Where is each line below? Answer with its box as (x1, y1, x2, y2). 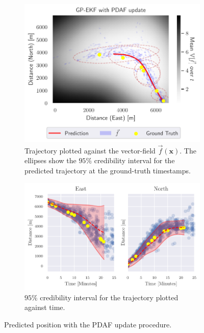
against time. (24, 302, 65, 313)
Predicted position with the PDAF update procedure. (4, 319, 172, 329)
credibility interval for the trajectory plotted (40, 292, 178, 302)
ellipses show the (24, 155, 76, 166)
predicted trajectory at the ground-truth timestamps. (24, 165, 191, 175)
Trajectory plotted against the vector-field (24, 145, 156, 156)
